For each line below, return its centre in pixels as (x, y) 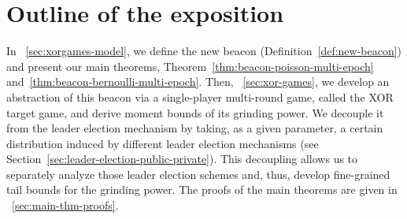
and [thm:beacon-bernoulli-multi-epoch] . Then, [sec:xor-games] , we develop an (198, 82)
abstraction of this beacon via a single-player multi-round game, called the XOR (200, 97)
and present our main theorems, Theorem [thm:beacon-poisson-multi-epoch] (190, 66)
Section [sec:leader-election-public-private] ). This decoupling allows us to (182, 159)
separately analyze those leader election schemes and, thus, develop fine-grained (198, 174)
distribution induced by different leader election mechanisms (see (163, 143)
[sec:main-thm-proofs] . (65, 205)
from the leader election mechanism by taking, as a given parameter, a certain (195, 128)
